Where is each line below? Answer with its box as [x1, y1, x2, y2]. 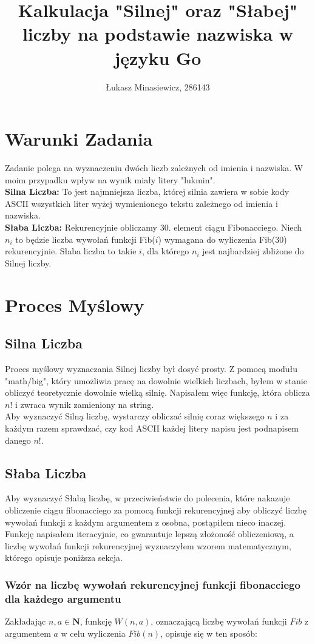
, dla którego [141, 245, 189, 257]
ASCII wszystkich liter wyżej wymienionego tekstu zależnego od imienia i [5, 197, 278, 209]
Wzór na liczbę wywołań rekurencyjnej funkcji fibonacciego [5, 577, 300, 592]
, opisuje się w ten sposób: [160, 626, 257, 639]
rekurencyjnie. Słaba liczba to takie [5, 245, 137, 257]
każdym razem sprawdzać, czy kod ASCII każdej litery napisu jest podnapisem [5, 421, 299, 434]
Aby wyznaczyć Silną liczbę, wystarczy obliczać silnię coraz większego [5, 410, 265, 422]
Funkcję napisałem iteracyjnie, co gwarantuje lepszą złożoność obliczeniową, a [5, 527, 294, 540]
